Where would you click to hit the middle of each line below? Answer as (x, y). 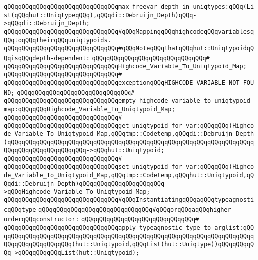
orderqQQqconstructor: (42, 220)
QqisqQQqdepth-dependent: (47, 58)
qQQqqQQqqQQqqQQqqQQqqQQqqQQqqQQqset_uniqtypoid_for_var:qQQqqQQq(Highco (129, 167)
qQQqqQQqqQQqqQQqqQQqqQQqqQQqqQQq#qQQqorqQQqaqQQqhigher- (136, 210)
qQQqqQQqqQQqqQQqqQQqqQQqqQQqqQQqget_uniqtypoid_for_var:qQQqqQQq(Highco (129, 126)
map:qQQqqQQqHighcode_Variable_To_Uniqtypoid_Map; (90, 109)
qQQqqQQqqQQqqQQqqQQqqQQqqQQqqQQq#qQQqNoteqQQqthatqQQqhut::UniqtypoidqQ (129, 48)
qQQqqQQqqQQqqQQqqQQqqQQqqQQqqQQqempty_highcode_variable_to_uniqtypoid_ (129, 101)
